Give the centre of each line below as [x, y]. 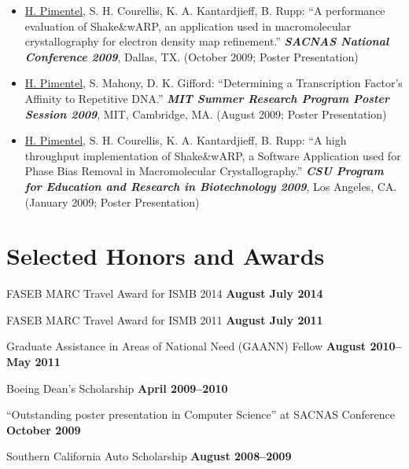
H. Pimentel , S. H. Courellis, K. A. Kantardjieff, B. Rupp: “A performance [205, 10]
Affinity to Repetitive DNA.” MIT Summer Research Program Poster [207, 98]
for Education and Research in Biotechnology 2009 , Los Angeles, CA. [211, 186]
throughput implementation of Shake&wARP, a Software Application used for [213, 155]
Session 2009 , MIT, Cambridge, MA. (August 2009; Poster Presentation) [206, 114]
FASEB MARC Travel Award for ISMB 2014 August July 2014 [165, 293]
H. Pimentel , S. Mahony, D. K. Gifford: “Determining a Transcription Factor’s [214, 83]
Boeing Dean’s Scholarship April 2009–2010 [117, 388]
